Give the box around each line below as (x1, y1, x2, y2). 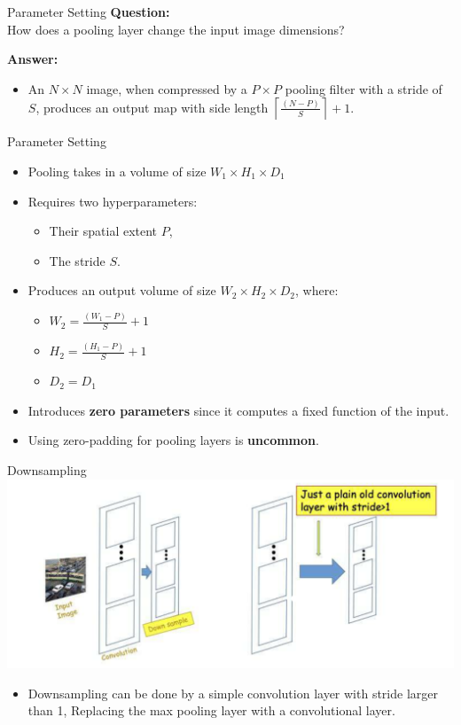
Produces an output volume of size (27, 281, 216, 300)
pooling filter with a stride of (285, 79, 442, 97)
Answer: (7, 50, 59, 68)
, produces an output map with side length (35, 97, 269, 116)
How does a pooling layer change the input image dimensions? (7, 19, 345, 38)
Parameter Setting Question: (7, 3, 170, 20)
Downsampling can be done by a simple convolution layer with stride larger (27, 683, 438, 702)
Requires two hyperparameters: (27, 191, 198, 210)
